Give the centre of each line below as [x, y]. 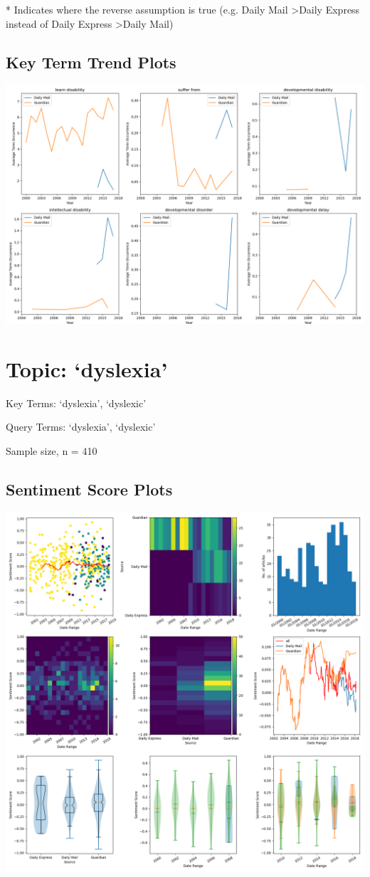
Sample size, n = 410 [52, 450]
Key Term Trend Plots [91, 62]
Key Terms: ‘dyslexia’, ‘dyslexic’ [76, 403]
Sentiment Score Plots [89, 489]
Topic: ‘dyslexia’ [87, 368]
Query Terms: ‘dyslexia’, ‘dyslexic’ [81, 427]
